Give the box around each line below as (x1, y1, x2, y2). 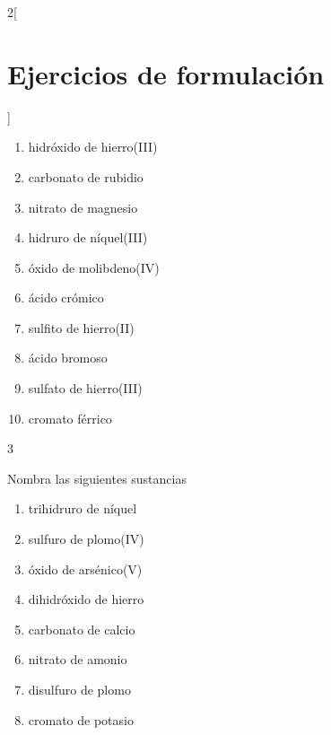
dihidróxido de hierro (28, 590, 144, 608)
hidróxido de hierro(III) (28, 137, 158, 156)
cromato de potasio (28, 710, 134, 729)
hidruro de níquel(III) (28, 228, 148, 247)
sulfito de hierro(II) (28, 318, 135, 337)
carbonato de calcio (28, 619, 135, 638)
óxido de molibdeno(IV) (28, 258, 160, 276)
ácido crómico (28, 288, 104, 307)
